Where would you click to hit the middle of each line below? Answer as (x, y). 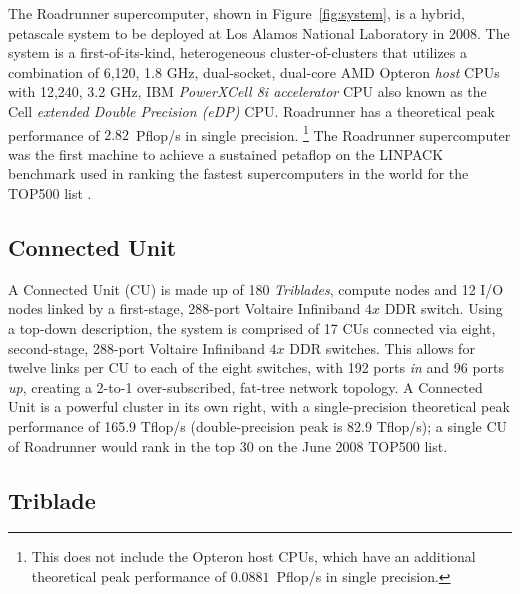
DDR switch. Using (443, 308)
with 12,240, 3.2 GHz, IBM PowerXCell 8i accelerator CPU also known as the (247, 91)
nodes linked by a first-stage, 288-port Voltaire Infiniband (184, 308)
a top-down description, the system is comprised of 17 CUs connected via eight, (252, 327)
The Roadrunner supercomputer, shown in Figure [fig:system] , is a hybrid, (236, 13)
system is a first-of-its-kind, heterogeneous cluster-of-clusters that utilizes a (237, 52)
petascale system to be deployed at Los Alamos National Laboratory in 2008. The (259, 32)
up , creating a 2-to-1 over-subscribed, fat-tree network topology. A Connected (245, 386)
